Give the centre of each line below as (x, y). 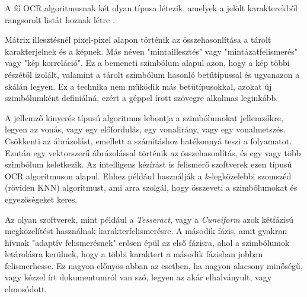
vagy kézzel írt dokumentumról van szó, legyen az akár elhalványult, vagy (138, 277)
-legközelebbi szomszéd (250, 176)
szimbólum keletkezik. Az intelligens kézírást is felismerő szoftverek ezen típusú (148, 164)
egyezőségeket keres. (41, 199)
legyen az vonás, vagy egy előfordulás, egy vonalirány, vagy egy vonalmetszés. (145, 129)
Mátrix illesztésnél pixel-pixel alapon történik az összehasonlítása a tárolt (138, 40)
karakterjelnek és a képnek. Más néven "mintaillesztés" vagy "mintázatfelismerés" (151, 51)
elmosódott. (26, 289)
